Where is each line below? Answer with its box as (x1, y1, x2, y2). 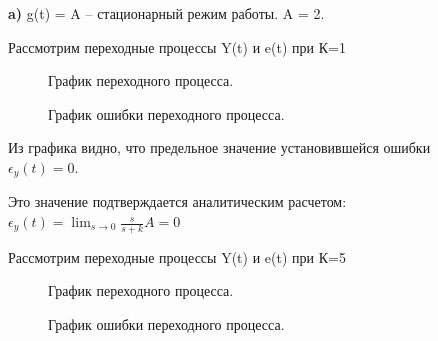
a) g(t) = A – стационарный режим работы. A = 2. (8, 3, 325, 23)
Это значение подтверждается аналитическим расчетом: (8, 191, 347, 212)
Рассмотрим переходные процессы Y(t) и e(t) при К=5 (8, 246, 346, 267)
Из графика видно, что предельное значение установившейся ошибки (8, 137, 431, 158)
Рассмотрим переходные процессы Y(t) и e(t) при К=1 (8, 36, 346, 57)
